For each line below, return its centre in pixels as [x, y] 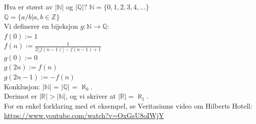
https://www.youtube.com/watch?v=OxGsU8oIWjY [84, 115]
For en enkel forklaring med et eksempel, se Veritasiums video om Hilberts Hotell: [128, 105]
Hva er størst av [28, 6]
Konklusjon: [22, 86]
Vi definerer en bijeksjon [41, 26]
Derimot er [21, 96]
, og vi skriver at [91, 96]
